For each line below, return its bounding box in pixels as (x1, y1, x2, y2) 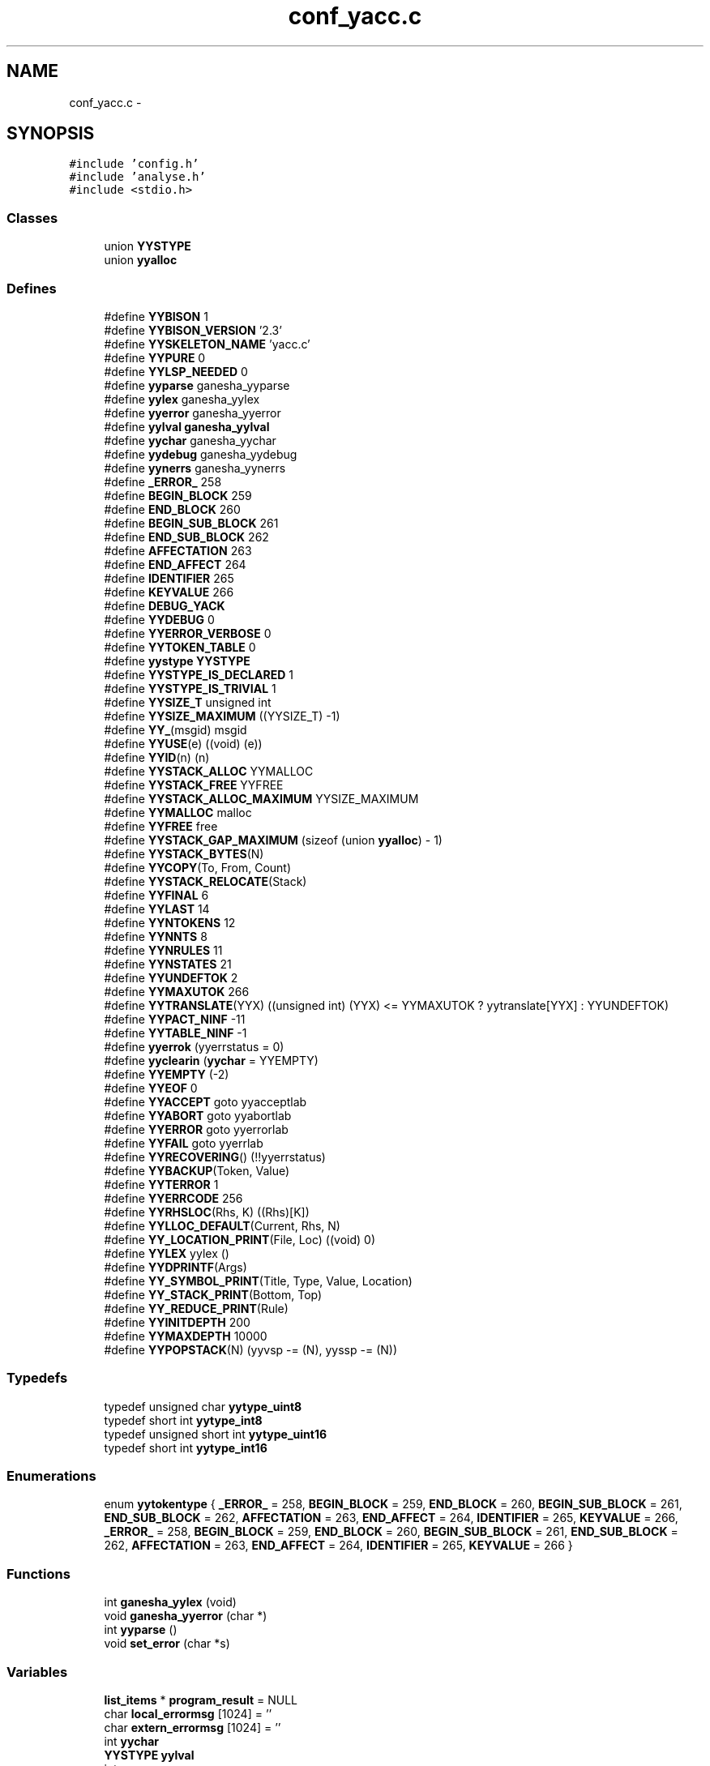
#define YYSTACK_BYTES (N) (104, 846, 264, 861)
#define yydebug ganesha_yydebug (104, 447, 297, 461)
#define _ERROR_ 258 (104, 474, 222, 489)
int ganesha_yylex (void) (104, 1595, 237, 1610)
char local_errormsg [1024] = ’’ (104, 1706, 272, 1721)
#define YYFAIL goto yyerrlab (104, 1135, 263, 1150)
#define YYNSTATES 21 (104, 956, 232, 971)
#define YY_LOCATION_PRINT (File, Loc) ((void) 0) (104, 1232, 376, 1246)
